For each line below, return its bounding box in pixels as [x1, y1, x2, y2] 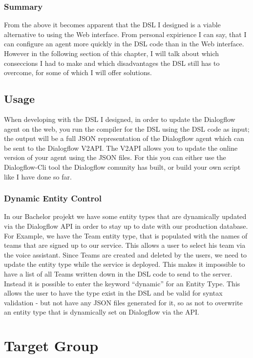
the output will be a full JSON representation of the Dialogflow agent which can [4, 133, 244, 143]
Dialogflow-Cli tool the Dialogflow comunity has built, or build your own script [4, 161, 241, 172]
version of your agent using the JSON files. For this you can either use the [4, 152, 226, 162]
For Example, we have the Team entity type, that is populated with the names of [4, 230, 248, 240]
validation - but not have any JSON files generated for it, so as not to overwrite [4, 297, 243, 307]
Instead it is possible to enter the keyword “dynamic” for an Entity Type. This [4, 278, 240, 288]
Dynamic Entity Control [4, 192, 102, 204]
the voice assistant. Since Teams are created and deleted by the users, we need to [4, 249, 247, 259]
